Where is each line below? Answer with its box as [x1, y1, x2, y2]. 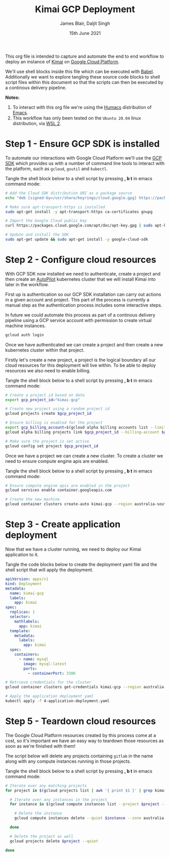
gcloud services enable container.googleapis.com [5, 488, 112, 493]
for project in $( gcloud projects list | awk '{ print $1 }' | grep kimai [5, 788, 166, 793]
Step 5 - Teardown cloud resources [5, 716, 156, 727]
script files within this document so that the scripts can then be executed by [5, 79, 163, 85]
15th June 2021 [69, 30, 101, 36]
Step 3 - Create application [5, 519, 120, 530]
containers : [14, 652, 39, 657]
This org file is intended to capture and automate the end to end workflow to [5, 53, 164, 59]
